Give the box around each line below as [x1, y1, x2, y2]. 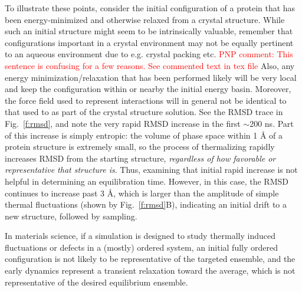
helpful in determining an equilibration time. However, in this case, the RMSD [5, 175, 288, 187]
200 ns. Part [250, 117, 294, 129]
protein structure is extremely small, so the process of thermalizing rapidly [5, 140, 275, 153]
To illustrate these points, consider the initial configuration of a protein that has [5, 2, 296, 14]
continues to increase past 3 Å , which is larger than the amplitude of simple [5, 186, 279, 199]
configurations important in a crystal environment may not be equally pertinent [5, 36, 294, 48]
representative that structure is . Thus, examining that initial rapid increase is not [5, 163, 298, 176]
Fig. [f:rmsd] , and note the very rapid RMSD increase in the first [5, 117, 241, 129]
